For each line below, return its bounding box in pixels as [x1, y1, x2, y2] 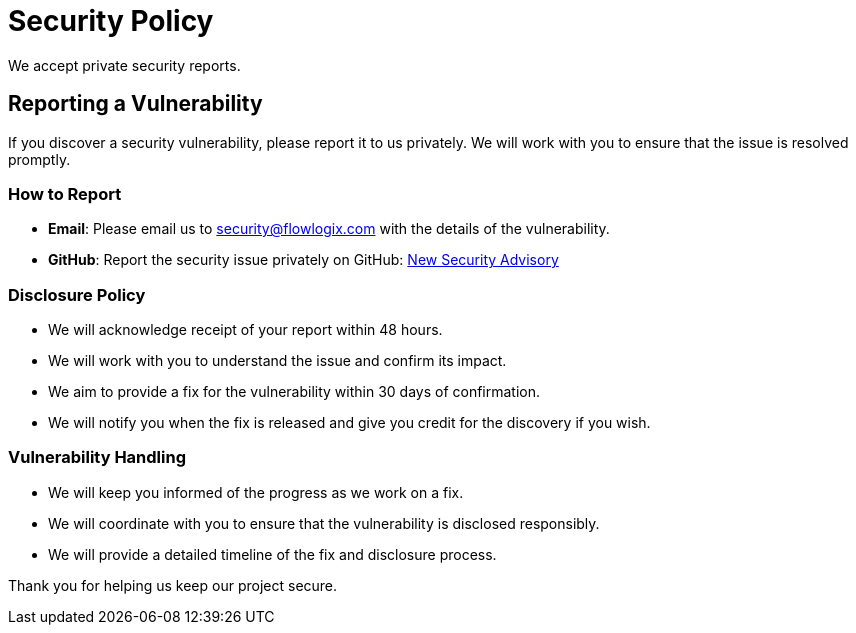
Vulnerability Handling [8, 447, 186, 468]
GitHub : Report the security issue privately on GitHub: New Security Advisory [48, 251, 559, 269]
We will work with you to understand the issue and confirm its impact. [48, 352, 507, 370]
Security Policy [8, 4, 214, 38]
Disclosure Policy [8, 284, 146, 305]
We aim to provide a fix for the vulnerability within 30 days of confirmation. [48, 383, 541, 401]
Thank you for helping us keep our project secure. [8, 576, 338, 594]
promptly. [8, 150, 71, 168]
